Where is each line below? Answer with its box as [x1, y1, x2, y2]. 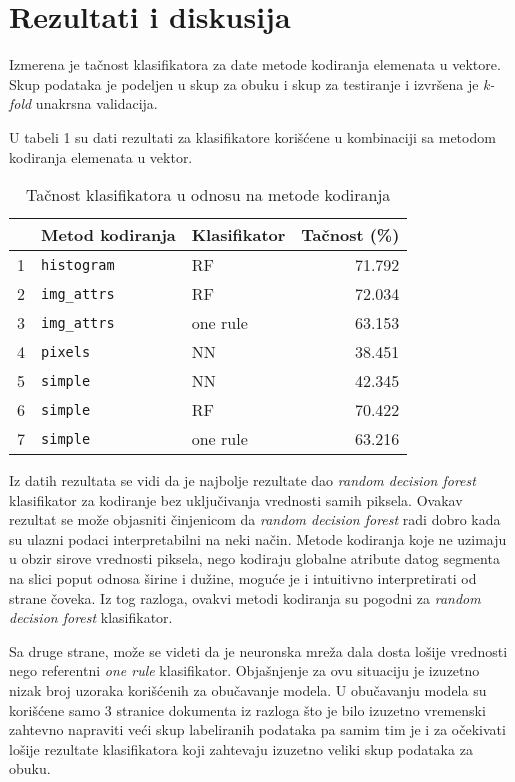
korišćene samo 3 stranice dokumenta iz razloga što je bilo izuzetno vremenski [9, 699, 486, 720]
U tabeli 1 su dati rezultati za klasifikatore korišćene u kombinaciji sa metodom [9, 126, 496, 147]
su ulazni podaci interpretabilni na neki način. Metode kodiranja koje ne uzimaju [9, 528, 507, 549]
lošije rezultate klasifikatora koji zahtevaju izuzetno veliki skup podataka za [9, 738, 473, 759]
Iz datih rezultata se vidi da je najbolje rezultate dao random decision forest [9, 470, 476, 491]
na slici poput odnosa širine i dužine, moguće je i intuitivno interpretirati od [9, 568, 477, 589]
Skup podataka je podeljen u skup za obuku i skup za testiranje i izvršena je [9, 73, 479, 94]
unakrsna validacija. [35, 93, 158, 114]
